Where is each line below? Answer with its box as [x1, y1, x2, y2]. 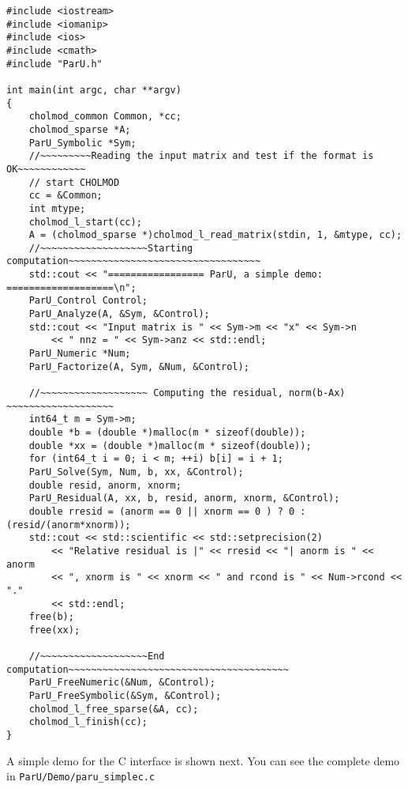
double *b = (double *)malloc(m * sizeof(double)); [28, 427, 306, 438]
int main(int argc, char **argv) [6, 84, 182, 96]
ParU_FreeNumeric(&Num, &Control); [28, 677, 215, 689]
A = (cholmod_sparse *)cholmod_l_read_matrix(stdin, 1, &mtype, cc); [28, 229, 402, 241]
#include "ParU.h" [6, 58, 103, 70]
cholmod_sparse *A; [28, 123, 131, 135]
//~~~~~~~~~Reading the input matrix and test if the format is [28, 150, 374, 162]
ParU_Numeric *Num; [28, 348, 131, 360]
